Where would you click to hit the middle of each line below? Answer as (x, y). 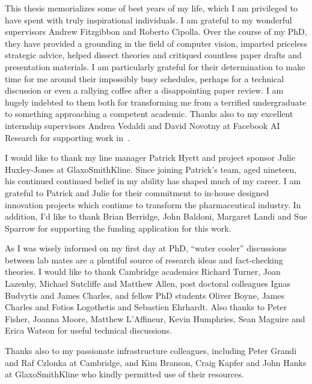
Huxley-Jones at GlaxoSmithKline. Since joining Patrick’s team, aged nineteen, (151, 169)
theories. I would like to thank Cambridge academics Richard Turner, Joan (143, 271)
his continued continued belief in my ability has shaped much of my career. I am (153, 181)
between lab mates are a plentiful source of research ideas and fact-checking (144, 259)
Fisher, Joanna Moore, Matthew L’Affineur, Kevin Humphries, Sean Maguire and (155, 318)
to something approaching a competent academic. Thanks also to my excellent (149, 114)
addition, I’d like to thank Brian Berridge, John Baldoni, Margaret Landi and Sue (156, 216)
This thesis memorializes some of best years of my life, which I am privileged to (151, 8)
